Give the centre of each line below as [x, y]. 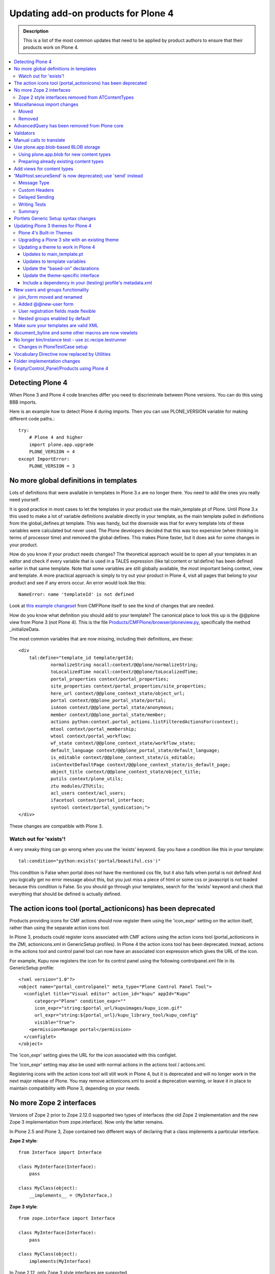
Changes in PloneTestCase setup [53, 347]
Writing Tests [32, 204]
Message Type [34, 183]
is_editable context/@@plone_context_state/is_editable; [123, 758]
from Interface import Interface [60, 1152]
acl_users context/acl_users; [88, 793]
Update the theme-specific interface [61, 276]
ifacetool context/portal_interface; [98, 800]
